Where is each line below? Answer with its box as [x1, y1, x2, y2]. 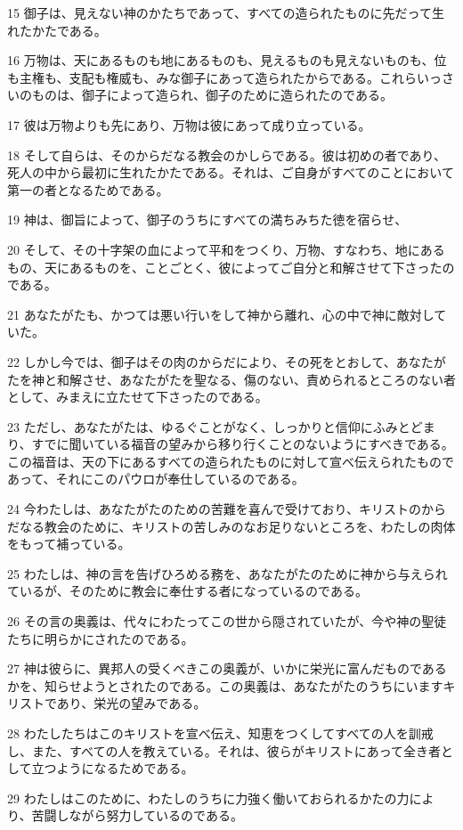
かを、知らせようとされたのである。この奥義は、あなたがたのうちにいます [7, 676, 443, 695]
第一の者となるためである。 [7, 180, 169, 199]
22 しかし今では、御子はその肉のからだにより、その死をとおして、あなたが [7, 352, 446, 370]
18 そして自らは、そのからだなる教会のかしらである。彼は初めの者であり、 [7, 145, 446, 164]
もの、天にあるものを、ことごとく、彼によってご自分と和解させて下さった [7, 257, 443, 276]
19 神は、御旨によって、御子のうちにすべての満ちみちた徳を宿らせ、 [7, 210, 408, 229]
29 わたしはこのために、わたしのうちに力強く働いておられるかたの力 [7, 788, 410, 807]
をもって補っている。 [7, 534, 131, 553]
